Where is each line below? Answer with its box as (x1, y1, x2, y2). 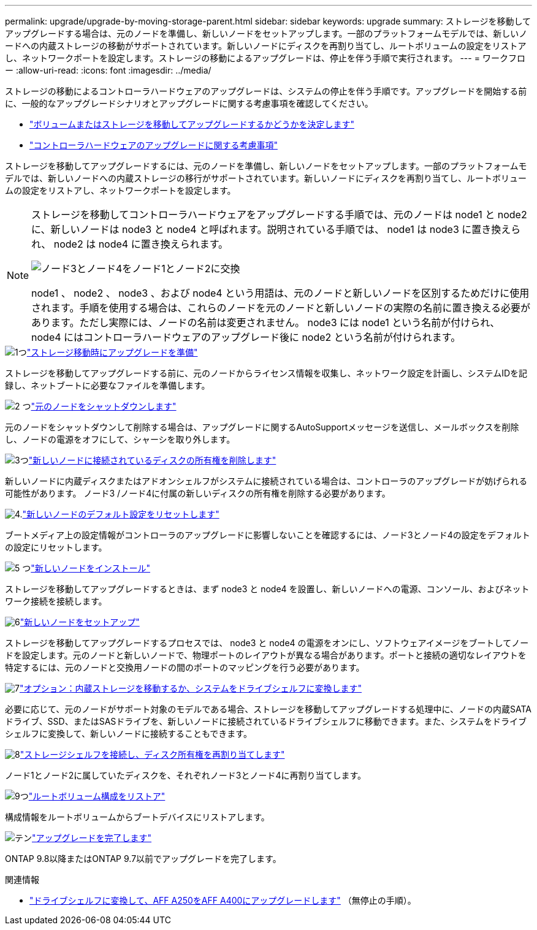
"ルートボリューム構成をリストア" (28, 791, 166, 801)
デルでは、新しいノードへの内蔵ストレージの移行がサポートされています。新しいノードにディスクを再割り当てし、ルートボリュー (5, 173, 527, 183)
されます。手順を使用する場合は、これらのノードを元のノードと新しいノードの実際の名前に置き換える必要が (31, 302, 530, 314)
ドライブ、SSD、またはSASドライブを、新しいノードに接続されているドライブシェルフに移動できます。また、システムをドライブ (5, 716, 527, 726)
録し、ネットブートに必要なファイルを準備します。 (5, 380, 210, 391)
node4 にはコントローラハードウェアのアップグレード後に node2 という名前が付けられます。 (31, 331, 461, 343)
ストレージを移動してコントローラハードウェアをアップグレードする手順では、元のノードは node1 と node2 (31, 208, 527, 221)
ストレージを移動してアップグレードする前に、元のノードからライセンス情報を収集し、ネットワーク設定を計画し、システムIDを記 (5, 368, 528, 378)
